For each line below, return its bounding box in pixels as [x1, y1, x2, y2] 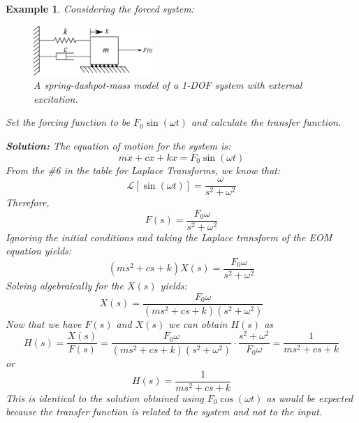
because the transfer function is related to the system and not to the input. [6, 404, 323, 419]
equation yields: [6, 243, 72, 258]
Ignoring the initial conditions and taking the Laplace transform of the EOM [6, 229, 332, 244]
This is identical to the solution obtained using [6, 390, 204, 405]
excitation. [34, 91, 78, 106]
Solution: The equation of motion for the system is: [6, 138, 231, 152]
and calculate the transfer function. [191, 115, 342, 129]
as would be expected [266, 390, 353, 405]
